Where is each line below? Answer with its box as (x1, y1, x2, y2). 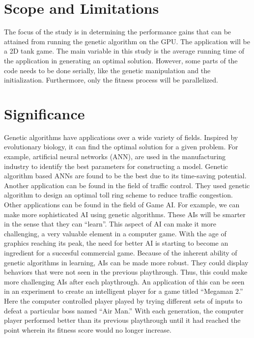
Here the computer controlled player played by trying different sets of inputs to (4, 295, 243, 306)
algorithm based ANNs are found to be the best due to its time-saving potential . (4, 170, 247, 181)
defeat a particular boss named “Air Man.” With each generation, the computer (4, 305, 244, 315)
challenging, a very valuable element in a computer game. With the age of (4, 228, 226, 238)
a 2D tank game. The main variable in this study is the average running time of (4, 46, 244, 56)
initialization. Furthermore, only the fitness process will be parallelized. (4, 75, 218, 85)
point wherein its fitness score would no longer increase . (4, 324, 171, 335)
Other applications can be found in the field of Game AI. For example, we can (4, 199, 240, 209)
